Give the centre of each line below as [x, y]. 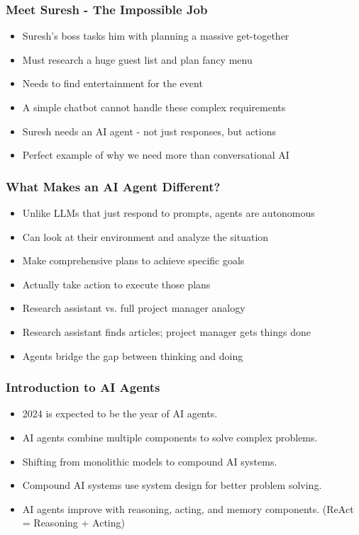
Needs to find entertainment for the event [112, 83]
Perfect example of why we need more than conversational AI [156, 155]
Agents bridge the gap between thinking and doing [133, 355]
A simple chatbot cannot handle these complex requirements [154, 107]
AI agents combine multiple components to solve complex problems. [170, 437]
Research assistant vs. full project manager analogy [134, 308]
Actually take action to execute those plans [116, 284]
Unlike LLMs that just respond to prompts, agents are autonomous [169, 213]
